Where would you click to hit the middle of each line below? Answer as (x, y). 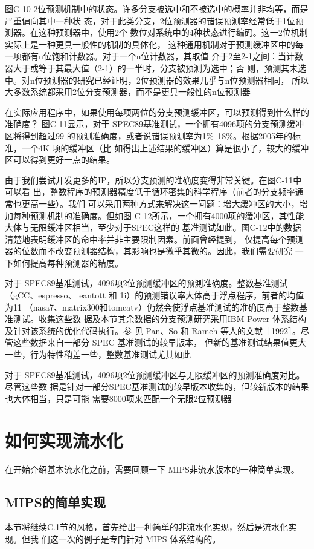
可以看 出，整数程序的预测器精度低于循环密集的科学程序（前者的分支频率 (150, 192)
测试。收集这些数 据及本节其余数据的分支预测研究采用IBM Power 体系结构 (159, 319)
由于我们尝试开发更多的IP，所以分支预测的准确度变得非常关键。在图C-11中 (153, 179)
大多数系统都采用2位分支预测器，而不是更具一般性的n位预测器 (128, 92)
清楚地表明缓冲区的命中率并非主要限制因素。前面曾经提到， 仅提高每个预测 (154, 239)
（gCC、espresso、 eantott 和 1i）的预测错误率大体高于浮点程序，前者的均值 (155, 295)
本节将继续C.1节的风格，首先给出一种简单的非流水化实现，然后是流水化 (146, 527)
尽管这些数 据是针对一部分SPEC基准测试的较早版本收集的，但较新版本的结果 (157, 386)
